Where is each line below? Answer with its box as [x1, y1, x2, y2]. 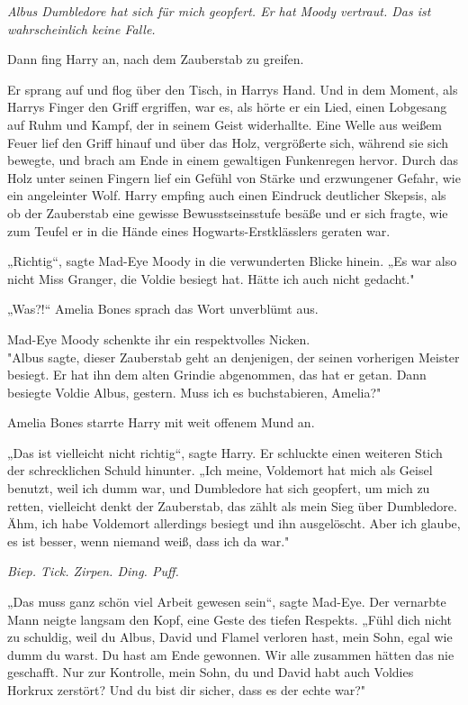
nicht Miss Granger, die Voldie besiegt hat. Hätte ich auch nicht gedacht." [7, 269, 415, 288]
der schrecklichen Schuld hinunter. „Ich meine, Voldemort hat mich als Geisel [7, 461, 433, 480]
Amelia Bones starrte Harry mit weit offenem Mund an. [7, 413, 315, 432]
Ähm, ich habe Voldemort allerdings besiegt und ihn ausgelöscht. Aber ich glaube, [7, 514, 461, 533]
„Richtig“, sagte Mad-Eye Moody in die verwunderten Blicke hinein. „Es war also [7, 252, 457, 270]
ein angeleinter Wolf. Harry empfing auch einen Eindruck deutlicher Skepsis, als [7, 186, 446, 205]
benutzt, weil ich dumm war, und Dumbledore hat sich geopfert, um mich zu [7, 479, 430, 498]
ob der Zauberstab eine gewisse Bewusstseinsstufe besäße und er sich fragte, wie [7, 203, 448, 222]
